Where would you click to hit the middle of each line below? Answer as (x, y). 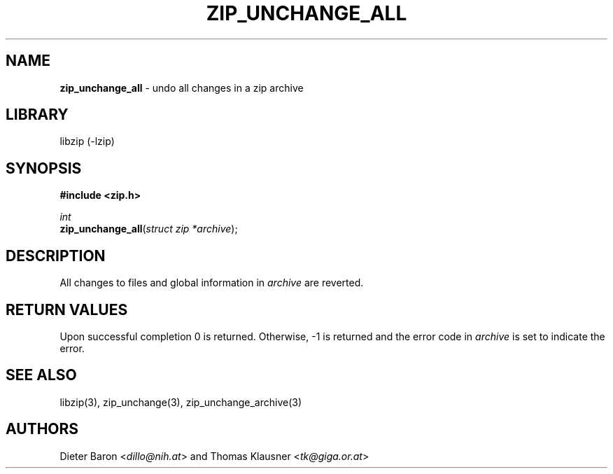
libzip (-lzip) (87, 141)
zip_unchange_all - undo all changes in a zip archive (182, 88)
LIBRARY (37, 115)
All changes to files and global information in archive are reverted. (212, 283)
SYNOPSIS (44, 168)
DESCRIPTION (56, 256)
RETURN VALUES (67, 309)
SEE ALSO (41, 375)
